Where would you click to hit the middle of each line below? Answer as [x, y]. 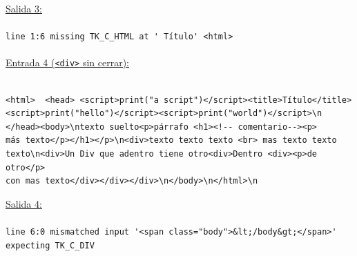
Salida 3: [24, 8]
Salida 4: [24, 203]
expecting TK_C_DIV [50, 245]
